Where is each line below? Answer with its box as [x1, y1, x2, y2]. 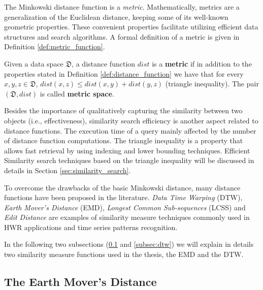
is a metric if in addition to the [152, 58, 252, 69]
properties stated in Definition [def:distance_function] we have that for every [4, 68, 244, 79]
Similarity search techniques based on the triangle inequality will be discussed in [4, 155, 254, 166]
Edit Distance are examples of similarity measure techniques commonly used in [4, 212, 250, 222]
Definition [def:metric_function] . [4, 41, 105, 52]
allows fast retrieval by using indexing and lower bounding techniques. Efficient [4, 145, 250, 155]
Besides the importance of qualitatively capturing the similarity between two [4, 105, 243, 116]
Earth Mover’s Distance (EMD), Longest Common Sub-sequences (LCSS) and [4, 202, 246, 212]
